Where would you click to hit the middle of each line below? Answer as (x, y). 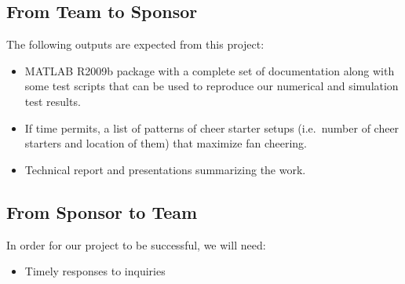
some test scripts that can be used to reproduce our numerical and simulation (212, 86)
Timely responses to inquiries (95, 271)
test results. (53, 101)
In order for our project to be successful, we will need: (136, 244)
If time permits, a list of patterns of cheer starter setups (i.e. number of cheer (212, 127)
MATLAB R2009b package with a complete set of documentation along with (210, 70)
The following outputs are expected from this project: (135, 44)
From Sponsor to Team (102, 211)
